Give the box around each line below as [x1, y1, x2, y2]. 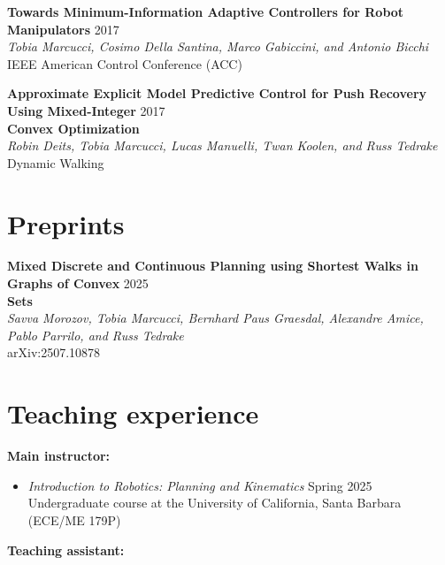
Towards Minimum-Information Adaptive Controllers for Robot [7, 3, 404, 20]
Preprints [7, 205, 125, 241]
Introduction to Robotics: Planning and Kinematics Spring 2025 [27, 476, 372, 494]
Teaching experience [7, 395, 259, 431]
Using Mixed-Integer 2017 [7, 101, 165, 119]
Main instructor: [7, 447, 111, 465]
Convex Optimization [7, 118, 140, 137]
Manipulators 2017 [7, 19, 119, 38]
